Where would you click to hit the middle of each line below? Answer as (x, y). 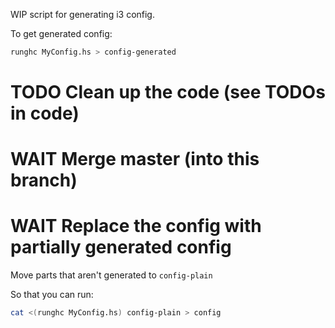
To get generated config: (61, 33)
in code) (45, 113)
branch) (44, 180)
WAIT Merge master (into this (135, 159)
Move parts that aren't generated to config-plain (111, 275)
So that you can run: (52, 295)
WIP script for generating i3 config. (82, 14)
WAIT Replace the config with (136, 226)
